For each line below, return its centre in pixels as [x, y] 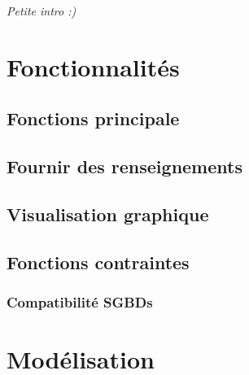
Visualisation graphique [108, 214]
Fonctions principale [93, 118]
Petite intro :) [41, 11]
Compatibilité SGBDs [80, 302]
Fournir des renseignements [124, 166]
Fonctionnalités [93, 66]
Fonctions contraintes [98, 262]
